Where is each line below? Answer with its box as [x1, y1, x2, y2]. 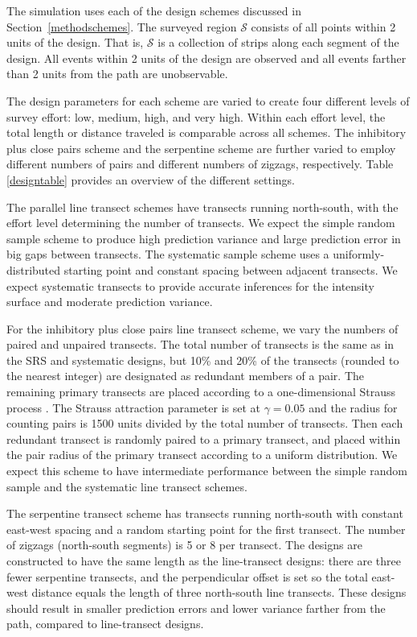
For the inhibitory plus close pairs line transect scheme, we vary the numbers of [6, 320, 399, 337]
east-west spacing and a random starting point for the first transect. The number [6, 520, 406, 537]
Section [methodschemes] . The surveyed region [6, 18, 237, 35]
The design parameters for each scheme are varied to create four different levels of [6, 92, 410, 109]
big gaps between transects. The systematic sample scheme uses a [6, 246, 329, 263]
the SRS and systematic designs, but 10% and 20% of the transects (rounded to [6, 351, 399, 368]
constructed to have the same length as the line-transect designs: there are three [6, 552, 401, 569]
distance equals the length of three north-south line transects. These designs [31, 584, 407, 601]
